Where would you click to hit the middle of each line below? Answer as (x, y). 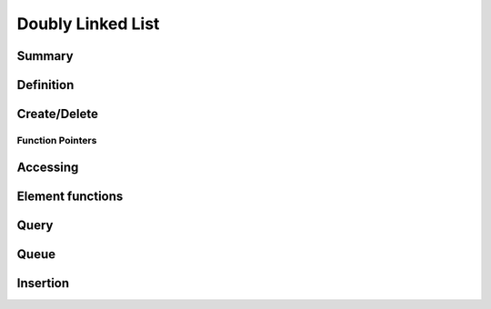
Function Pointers (57, 140)
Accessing (48, 167)
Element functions (70, 196)
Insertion (43, 283)
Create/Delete (58, 114)
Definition (45, 85)
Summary (45, 56)
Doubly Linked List (88, 24)
